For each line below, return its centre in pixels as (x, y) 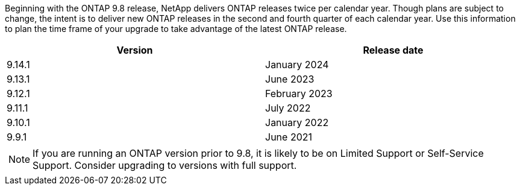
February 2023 (299, 93)
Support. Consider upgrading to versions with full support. (165, 165)
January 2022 (297, 122)
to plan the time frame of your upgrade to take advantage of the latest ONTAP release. (176, 29)
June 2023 (290, 79)
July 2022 (288, 108)
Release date (393, 50)
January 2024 (297, 65)
